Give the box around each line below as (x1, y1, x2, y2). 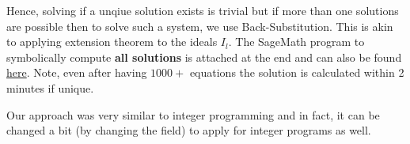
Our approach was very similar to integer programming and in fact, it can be (6, 106, 380, 123)
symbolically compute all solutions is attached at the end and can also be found (6, 48, 402, 65)
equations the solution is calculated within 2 (189, 64, 404, 81)
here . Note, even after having (6, 64, 147, 81)
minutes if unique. (6, 79, 94, 96)
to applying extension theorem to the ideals (6, 33, 218, 50)
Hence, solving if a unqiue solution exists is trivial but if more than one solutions (6, 2, 399, 18)
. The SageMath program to (228, 33, 365, 50)
